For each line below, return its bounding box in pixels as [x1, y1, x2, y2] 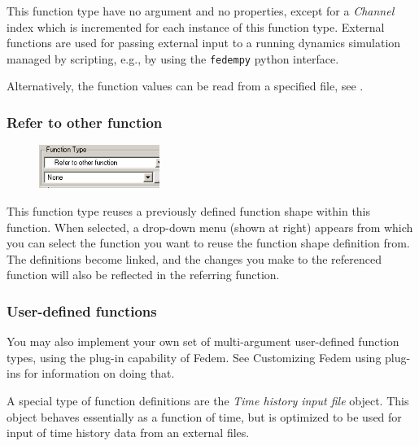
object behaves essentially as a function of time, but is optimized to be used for [7, 408, 402, 425]
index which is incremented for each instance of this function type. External [7, 18, 385, 35]
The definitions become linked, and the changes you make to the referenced [7, 250, 382, 267]
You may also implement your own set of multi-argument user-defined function [7, 333, 399, 350]
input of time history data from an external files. [7, 424, 250, 441]
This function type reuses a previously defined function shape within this [7, 202, 371, 219]
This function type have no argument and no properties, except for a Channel [7, 2, 395, 19]
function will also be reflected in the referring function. [7, 266, 280, 283]
